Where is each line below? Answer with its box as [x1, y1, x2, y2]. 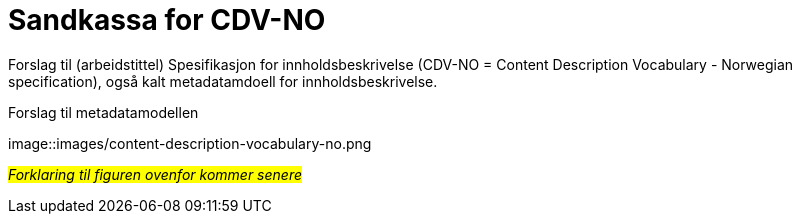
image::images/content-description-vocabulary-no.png [8, 134, 372, 152]
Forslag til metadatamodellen [8, 103, 199, 121]
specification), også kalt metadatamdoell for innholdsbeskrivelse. [8, 72, 438, 90]
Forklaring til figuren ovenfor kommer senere [8, 165, 302, 183]
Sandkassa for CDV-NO [8, 3, 326, 37]
